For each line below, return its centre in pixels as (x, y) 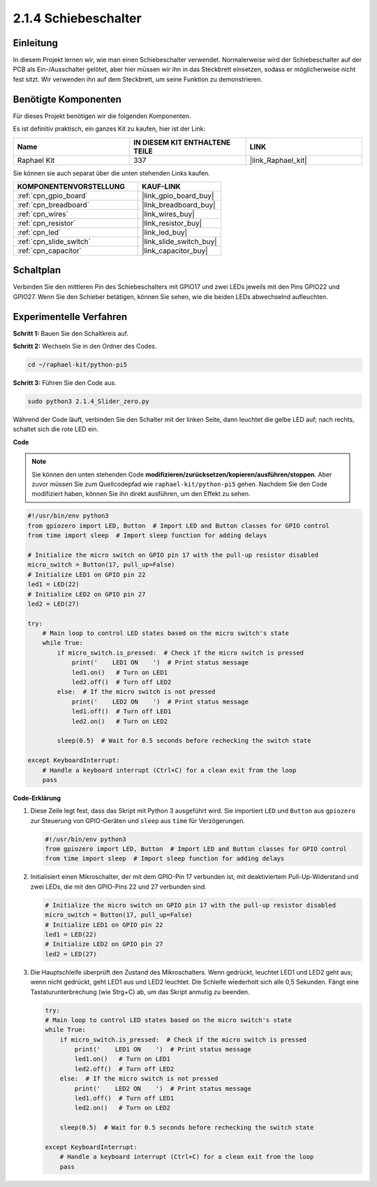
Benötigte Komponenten (67, 99)
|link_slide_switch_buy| (179, 241)
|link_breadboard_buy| (179, 205)
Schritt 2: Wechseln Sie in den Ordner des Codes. (85, 347)
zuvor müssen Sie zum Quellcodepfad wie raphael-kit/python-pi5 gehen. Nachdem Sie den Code (179, 484)
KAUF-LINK (162, 187)
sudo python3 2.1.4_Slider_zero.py (88, 401)
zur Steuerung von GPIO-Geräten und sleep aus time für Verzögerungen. (138, 820)
